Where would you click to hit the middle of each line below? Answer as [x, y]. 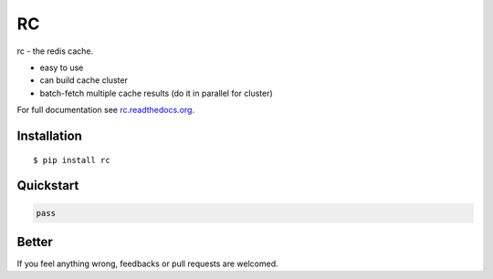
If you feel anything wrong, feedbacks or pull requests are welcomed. [147, 263]
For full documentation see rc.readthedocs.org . [106, 110]
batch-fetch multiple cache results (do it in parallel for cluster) [156, 93]
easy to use [62, 67]
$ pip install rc [72, 160]
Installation [49, 135]
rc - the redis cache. [55, 51]
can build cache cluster [84, 80]
